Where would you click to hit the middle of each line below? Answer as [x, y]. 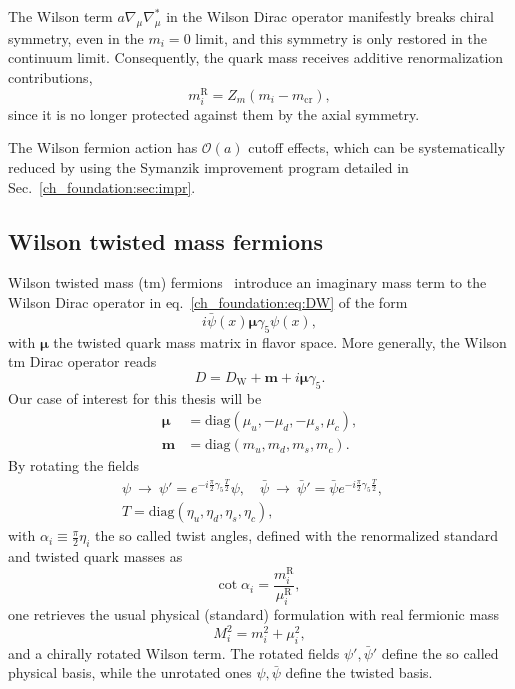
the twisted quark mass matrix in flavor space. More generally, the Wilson [280, 341]
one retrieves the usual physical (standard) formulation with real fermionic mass [254, 613]
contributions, [50, 76]
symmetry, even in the [76, 37]
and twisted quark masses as [95, 556]
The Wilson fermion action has [103, 147]
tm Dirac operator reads [82, 361]
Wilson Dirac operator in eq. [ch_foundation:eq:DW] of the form [208, 301]
